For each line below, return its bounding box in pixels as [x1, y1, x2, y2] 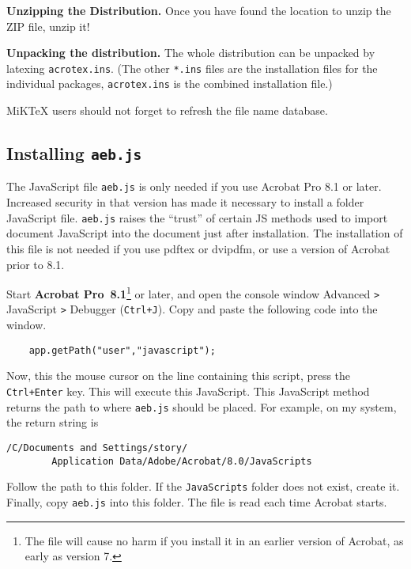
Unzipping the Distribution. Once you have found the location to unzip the [6, 2, 391, 18]
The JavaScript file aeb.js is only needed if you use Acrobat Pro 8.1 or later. [6, 178, 382, 195]
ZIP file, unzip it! [6, 17, 90, 34]
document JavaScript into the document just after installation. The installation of [6, 225, 403, 241]
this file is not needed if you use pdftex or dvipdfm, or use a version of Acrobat [6, 240, 390, 256]
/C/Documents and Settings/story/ [6, 442, 188, 453]
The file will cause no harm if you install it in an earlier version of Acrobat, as [25, 532, 404, 548]
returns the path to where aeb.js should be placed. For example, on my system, [6, 398, 397, 415]
